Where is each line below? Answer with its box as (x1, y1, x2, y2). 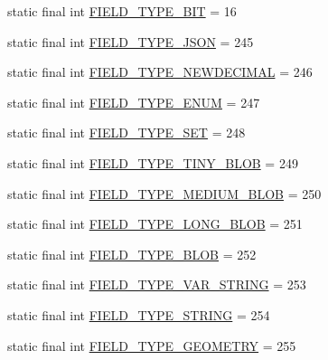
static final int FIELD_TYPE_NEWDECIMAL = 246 (7, 62, 313, 81)
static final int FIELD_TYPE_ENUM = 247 (7, 92, 260, 111)
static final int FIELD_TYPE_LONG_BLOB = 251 (7, 214, 303, 233)
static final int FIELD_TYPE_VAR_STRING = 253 (7, 275, 306, 294)
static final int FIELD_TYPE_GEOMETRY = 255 (7, 336, 296, 355)
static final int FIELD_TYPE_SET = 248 (7, 123, 246, 142)
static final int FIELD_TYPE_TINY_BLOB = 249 (7, 153, 298, 172)
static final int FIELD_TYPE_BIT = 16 (7, 2, 237, 20)
